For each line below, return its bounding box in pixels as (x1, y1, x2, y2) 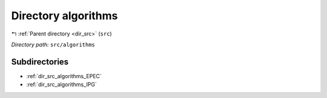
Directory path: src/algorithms (11, 41, 95, 48)
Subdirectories (11, 57, 69, 67)
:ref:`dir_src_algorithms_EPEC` (26, 72, 102, 79)
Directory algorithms (11, 9, 118, 22)
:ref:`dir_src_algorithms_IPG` (26, 81, 97, 88)
